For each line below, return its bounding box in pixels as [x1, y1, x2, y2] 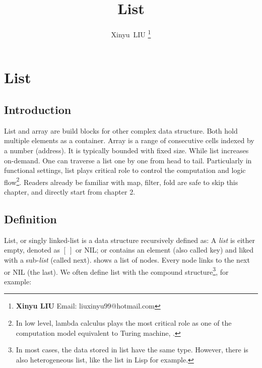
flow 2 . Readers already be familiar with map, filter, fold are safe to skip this [4, 175, 238, 187]
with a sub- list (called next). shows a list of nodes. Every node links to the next [4, 254, 250, 265]
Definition [4, 211, 57, 226]
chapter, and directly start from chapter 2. [4, 186, 136, 197]
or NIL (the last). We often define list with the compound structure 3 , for [4, 265, 229, 277]
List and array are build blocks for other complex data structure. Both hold [4, 125, 238, 136]
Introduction [4, 101, 72, 117]
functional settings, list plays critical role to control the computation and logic [4, 165, 246, 175]
